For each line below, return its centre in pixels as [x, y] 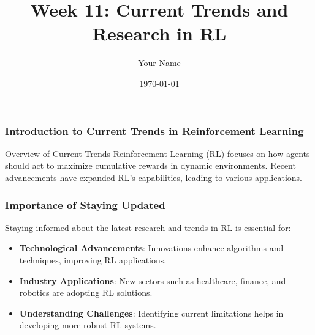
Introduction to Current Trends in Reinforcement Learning [154, 131]
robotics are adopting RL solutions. [86, 293]
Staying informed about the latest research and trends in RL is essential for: [148, 227]
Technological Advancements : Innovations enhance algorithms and [151, 248]
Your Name [159, 63]
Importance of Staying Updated [85, 204]
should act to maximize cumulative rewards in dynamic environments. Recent [150, 165]
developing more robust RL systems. [88, 325]
